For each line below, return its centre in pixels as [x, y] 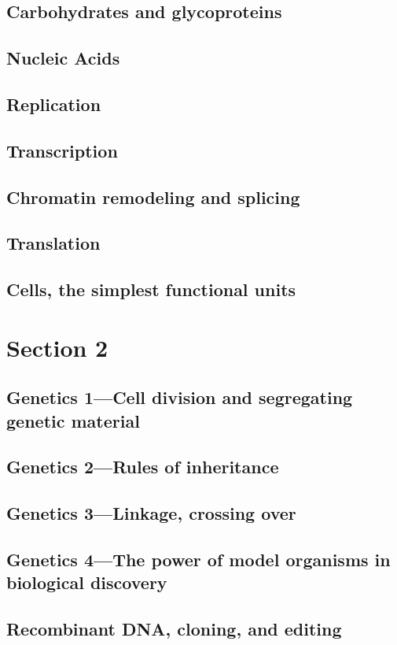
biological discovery [87, 582]
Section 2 [57, 347]
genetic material [73, 420]
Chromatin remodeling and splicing [153, 196]
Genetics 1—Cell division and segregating [180, 397]
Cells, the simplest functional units [151, 289]
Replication [54, 104]
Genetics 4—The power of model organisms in [198, 559]
